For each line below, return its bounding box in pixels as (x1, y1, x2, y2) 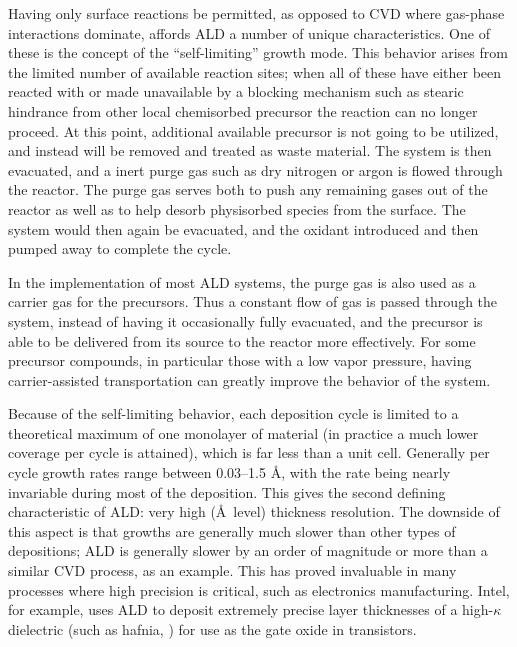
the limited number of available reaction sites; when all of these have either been (8, 61, 502, 82)
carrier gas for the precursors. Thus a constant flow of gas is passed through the (8, 291, 498, 312)
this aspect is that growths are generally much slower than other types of (8, 520, 456, 541)
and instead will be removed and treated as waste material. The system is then (8, 140, 492, 161)
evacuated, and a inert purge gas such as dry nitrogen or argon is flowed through (8, 159, 503, 180)
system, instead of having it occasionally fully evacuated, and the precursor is (8, 310, 483, 331)
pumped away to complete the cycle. (8, 238, 232, 259)
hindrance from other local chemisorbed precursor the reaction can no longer (8, 100, 478, 121)
